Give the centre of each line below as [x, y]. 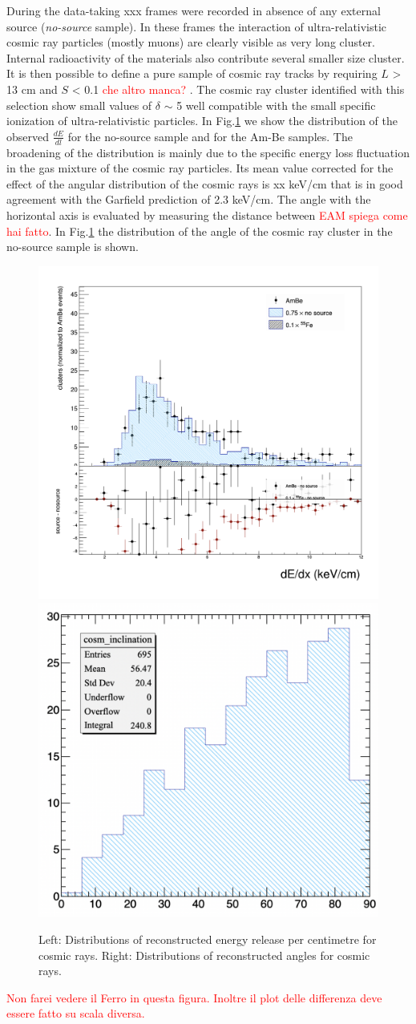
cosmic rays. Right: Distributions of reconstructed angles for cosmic [204, 955]
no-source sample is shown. [73, 247]
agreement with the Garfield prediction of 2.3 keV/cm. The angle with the [189, 199]
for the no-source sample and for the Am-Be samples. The [210, 136]
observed [28, 136]
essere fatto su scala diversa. [76, 1013]
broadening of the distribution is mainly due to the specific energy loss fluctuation [208, 152]
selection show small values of [79, 105]
